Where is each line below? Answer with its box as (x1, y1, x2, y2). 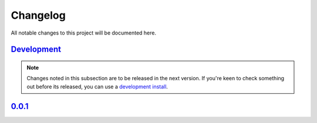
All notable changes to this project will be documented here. (11, 29, 157, 36)
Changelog (11, 9, 66, 22)
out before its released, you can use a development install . (26, 83, 168, 90)
